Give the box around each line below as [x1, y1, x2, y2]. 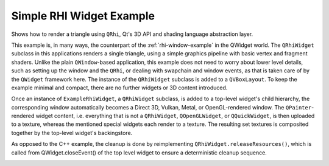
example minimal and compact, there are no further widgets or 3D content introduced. [11, 84, 228, 91]
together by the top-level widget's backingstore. [11, 129, 133, 136]
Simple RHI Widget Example [11, 9, 155, 22]
